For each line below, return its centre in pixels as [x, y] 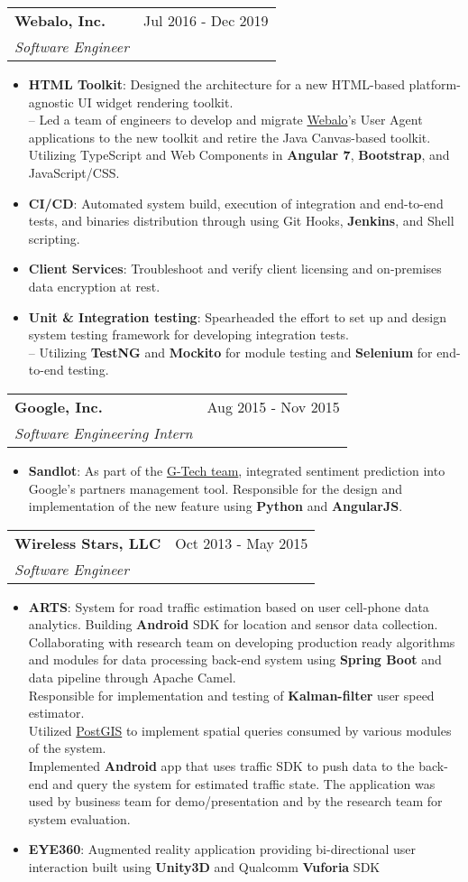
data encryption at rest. [94, 286]
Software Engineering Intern [104, 432]
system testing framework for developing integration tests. [188, 334]
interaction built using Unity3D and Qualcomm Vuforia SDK [204, 867]
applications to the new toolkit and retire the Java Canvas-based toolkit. [229, 137]
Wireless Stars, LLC [88, 543]
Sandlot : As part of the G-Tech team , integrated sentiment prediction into [237, 470]
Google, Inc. [59, 406]
